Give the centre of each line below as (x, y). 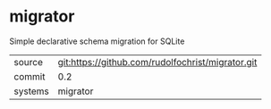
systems (31, 91)
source (28, 62)
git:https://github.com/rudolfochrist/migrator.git (157, 62)
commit (30, 76)
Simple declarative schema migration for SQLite (97, 41)
